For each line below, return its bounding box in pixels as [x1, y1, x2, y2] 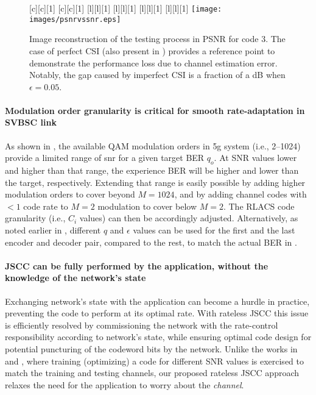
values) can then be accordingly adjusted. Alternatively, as [79, 212, 298, 224]
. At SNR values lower [214, 151, 297, 164]
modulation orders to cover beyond [5, 188, 135, 201]
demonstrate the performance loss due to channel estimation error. [29, 56, 278, 69]
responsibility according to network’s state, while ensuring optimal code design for [5, 330, 312, 343]
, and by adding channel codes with [174, 188, 307, 201]
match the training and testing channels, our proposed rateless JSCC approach [5, 366, 300, 379]
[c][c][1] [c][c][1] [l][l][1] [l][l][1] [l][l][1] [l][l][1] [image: [29, 2, 222, 14]
